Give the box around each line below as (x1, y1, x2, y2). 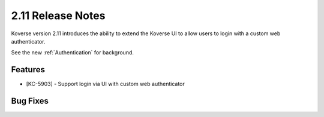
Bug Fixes (11, 96, 49, 106)
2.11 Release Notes (11, 9, 106, 22)
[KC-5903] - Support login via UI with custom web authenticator (26, 81, 185, 88)
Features (11, 64, 45, 75)
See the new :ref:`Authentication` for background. (11, 49, 134, 56)
